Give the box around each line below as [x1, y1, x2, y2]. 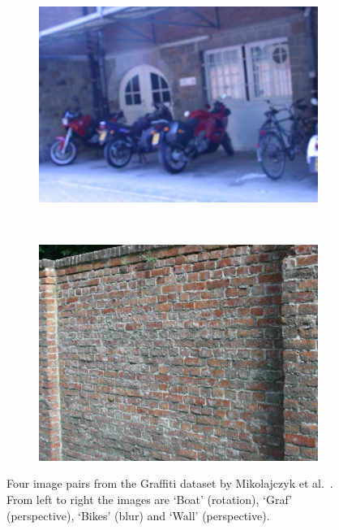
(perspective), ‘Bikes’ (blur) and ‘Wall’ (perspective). [6, 506, 270, 523]
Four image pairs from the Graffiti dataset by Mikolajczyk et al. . [6, 475, 333, 492]
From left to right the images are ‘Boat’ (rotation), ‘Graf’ [6, 490, 292, 507]
